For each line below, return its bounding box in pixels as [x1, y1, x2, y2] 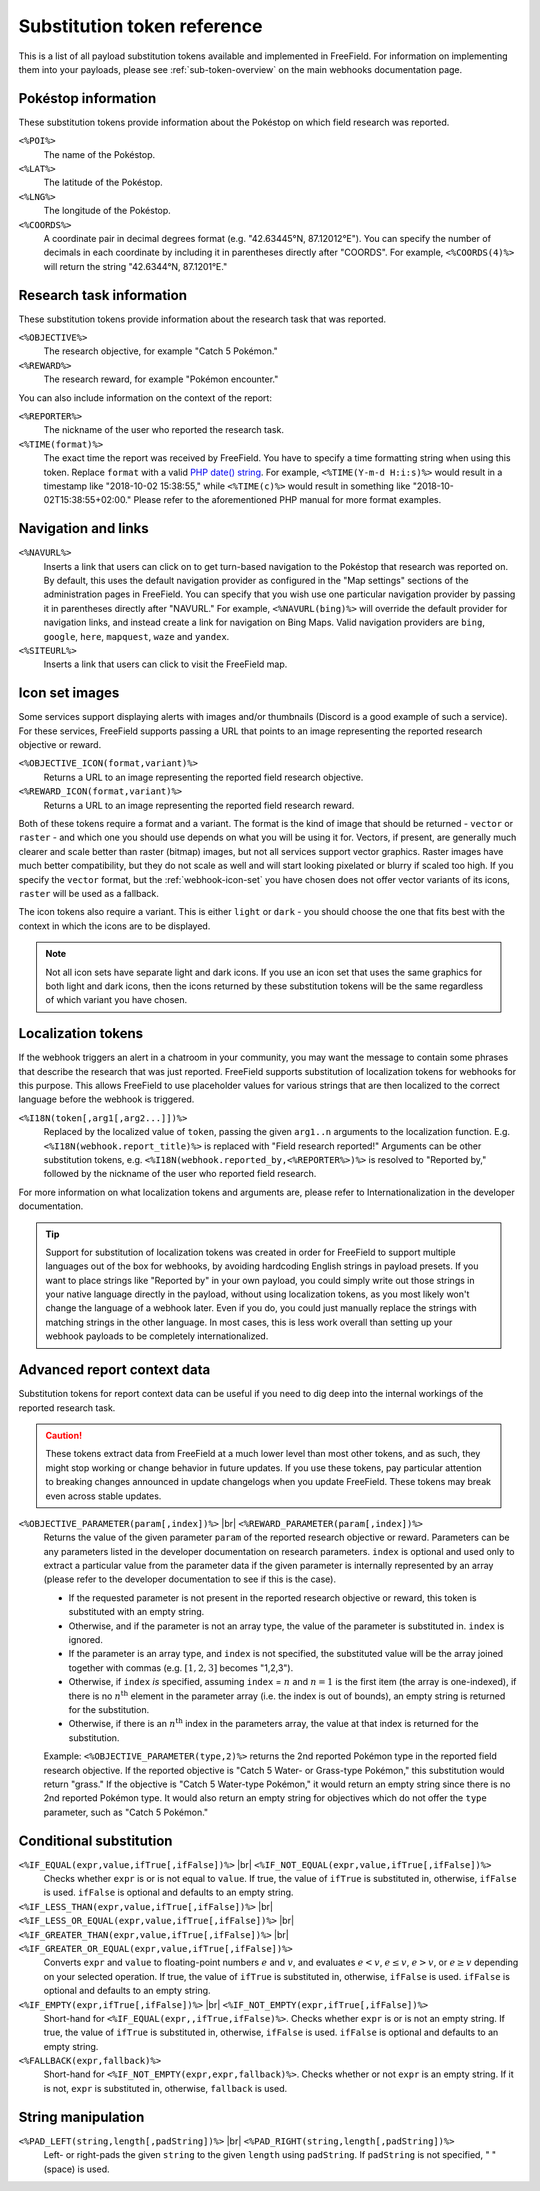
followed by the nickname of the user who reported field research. [43, 1168, 317, 1180]
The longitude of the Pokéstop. [43, 205, 172, 217]
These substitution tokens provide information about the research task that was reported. [18, 313, 387, 325]
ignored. [68, 1634, 104, 1646]
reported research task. [18, 1401, 116, 1414]
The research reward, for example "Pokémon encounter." [43, 373, 279, 385]
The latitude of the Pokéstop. [43, 176, 164, 189]
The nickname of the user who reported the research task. [43, 424, 285, 436]
